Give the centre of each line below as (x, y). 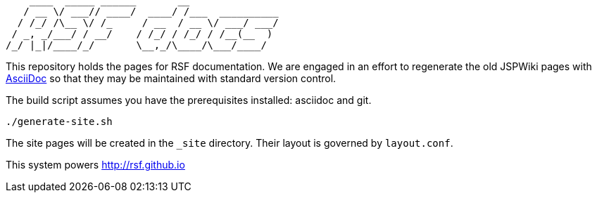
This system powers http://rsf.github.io (95, 165)
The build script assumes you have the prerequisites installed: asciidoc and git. (189, 100)
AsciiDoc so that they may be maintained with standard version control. (171, 78)
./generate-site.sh (59, 121)
